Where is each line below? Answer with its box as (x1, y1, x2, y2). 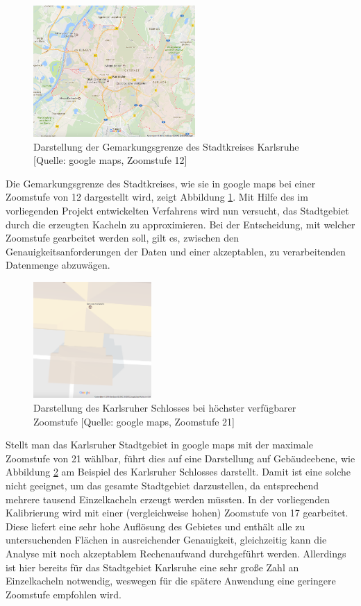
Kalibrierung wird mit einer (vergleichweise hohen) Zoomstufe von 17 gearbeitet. (6, 505, 349, 520)
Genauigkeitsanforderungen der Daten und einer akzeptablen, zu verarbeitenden (6, 244, 346, 258)
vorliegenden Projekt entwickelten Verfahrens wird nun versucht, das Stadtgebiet (6, 203, 349, 217)
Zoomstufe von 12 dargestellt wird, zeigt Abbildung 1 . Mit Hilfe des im (6, 190, 308, 204)
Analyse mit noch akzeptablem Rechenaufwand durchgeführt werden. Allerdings (6, 546, 346, 560)
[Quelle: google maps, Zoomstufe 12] (33, 153, 187, 167)
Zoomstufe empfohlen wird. (6, 587, 121, 601)
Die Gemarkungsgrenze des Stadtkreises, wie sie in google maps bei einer (6, 176, 316, 190)
